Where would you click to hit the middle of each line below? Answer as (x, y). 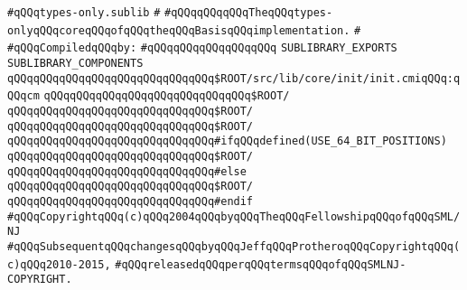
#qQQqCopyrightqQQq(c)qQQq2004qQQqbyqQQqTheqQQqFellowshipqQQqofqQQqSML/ (234, 216)
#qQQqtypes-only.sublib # (84, 13)
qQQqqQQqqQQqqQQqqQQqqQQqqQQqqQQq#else (127, 171)
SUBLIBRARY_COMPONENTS (75, 63)
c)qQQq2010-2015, (59, 264)
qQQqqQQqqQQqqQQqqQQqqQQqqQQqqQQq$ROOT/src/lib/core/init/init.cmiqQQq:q (234, 78)
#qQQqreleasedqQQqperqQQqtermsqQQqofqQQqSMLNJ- (261, 264)
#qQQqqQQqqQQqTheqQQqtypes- (249, 13)
